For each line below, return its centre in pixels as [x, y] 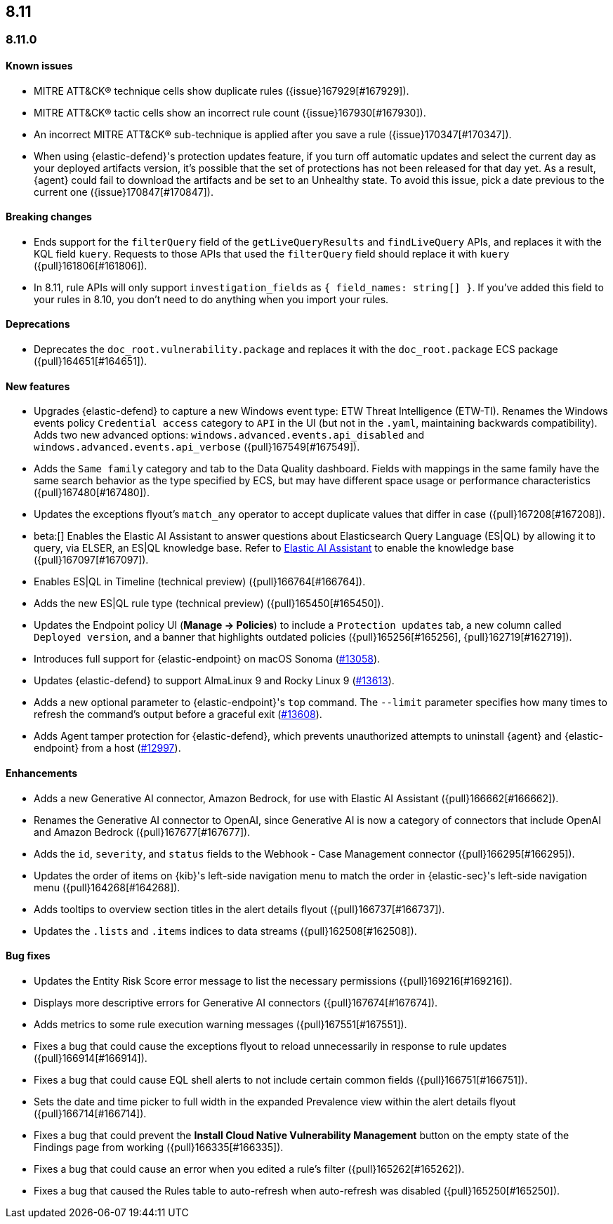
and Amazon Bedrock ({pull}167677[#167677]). [142, 832]
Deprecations [38, 324]
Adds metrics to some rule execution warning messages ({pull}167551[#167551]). [220, 1024]
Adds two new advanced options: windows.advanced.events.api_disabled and [229, 435]
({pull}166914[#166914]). [91, 1058]
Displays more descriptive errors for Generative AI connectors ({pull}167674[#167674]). [236, 1002]
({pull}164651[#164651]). [91, 361]
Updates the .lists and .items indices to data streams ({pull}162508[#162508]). [225, 931]
